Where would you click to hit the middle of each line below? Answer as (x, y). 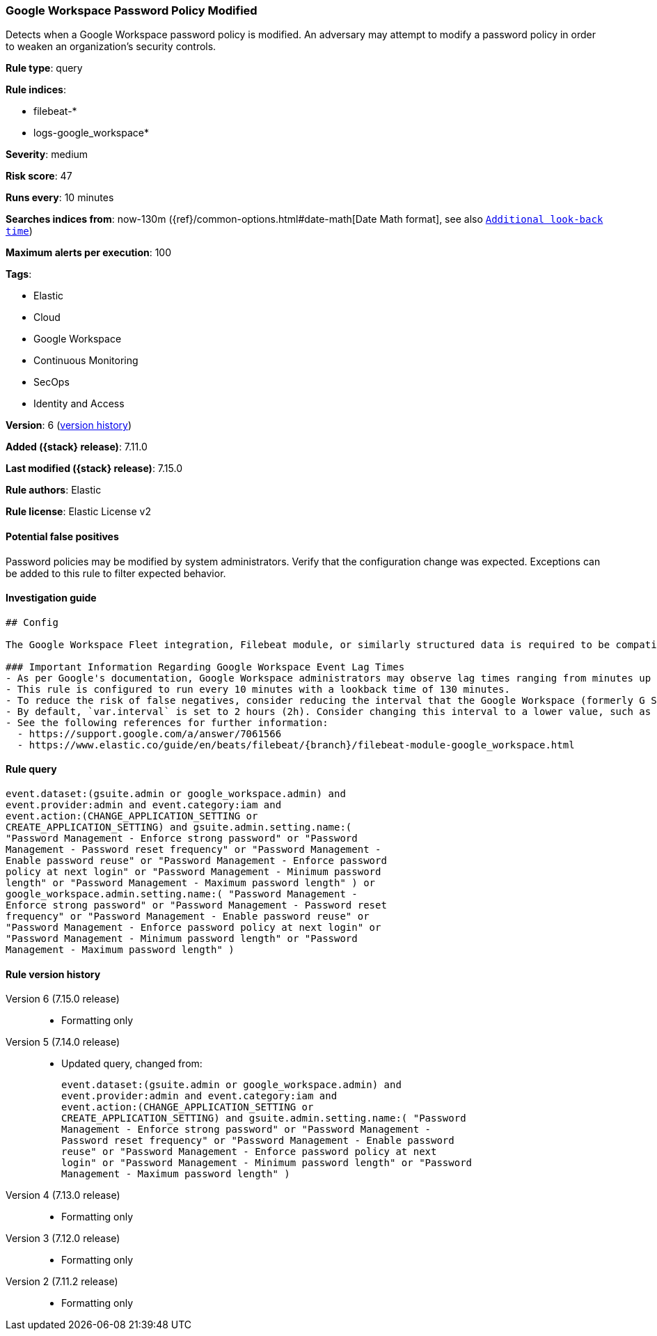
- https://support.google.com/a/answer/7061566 (149, 733)
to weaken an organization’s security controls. (111, 47)
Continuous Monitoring (86, 361)
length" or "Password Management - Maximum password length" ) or (191, 883)
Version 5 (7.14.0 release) (63, 1042)
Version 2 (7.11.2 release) (62, 1282)
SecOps (52, 382)
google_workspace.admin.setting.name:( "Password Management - (182, 894)
